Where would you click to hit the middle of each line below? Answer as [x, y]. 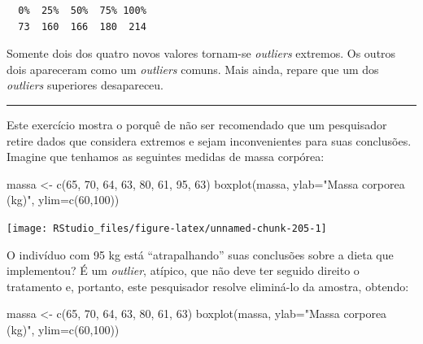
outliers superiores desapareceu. [85, 85]
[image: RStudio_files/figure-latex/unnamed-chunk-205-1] [167, 228]
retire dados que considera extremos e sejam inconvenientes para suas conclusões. [209, 140]
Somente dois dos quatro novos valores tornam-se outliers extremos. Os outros [201, 53]
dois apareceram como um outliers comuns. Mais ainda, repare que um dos [193, 69]
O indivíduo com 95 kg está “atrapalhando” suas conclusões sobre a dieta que [200, 254]
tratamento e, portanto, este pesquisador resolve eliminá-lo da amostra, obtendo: [208, 286]
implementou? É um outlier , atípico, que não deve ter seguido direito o [183, 270]
